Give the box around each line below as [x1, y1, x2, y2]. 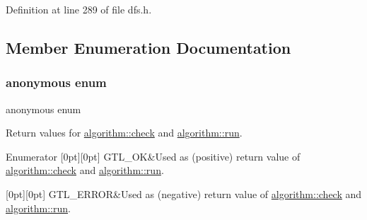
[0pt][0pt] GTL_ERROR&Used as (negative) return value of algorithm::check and [6, 186, 362, 201]
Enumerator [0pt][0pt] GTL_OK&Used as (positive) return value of [6, 149, 301, 163]
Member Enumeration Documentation [6, 36, 291, 58]
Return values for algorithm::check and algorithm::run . [6, 125, 243, 140]
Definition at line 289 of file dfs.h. [6, 2, 152, 16]
